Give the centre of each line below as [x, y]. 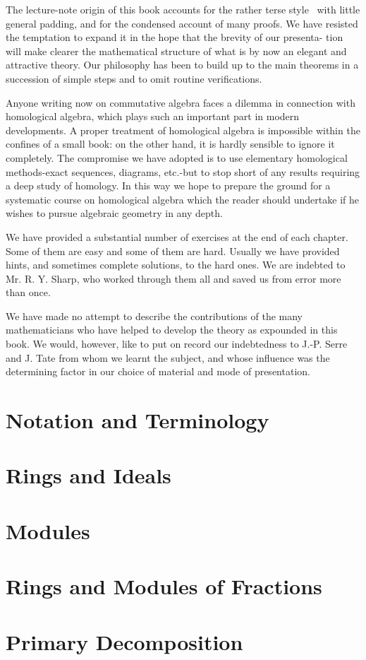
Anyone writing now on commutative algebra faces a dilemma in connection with [181, 102]
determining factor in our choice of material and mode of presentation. [158, 371]
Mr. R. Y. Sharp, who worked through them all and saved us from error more [173, 278]
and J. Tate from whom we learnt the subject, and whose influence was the [168, 357]
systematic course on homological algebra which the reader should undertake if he [182, 199]
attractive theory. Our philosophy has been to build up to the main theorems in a [182, 65]
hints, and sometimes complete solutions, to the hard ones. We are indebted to [176, 265]
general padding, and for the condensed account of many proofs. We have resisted [182, 23]
